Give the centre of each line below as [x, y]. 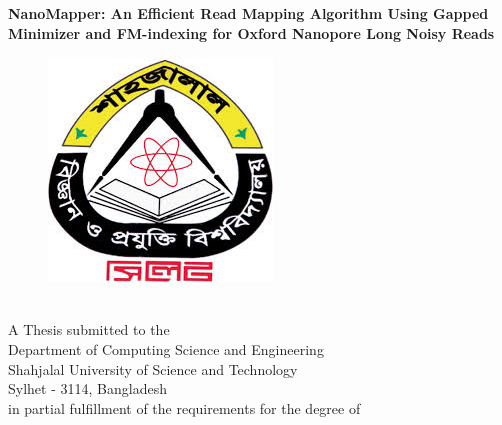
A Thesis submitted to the [89, 329]
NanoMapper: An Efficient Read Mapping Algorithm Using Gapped [248, 13]
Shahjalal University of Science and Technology [153, 368]
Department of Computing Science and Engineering [166, 348]
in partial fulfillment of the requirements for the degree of [184, 407]
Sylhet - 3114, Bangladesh [87, 388]
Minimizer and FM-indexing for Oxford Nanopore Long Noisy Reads [251, 32]
